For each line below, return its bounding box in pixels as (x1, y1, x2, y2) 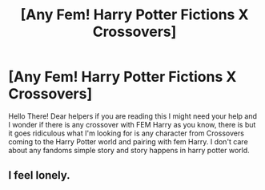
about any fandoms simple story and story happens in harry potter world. (8, 145, 250, 155)
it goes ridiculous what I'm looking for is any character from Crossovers (8, 128, 244, 138)
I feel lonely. (8, 168, 70, 182)
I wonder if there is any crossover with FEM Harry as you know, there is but (8, 119, 256, 129)
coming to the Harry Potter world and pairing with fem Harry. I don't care (8, 136, 248, 146)
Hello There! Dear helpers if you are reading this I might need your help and (8, 111, 258, 121)
